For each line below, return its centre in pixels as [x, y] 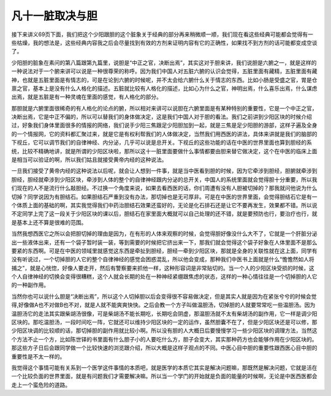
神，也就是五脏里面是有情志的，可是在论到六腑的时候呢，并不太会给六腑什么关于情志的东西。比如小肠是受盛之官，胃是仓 [164, 80]
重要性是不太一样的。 [38, 356]
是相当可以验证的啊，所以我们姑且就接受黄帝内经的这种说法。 [89, 160]
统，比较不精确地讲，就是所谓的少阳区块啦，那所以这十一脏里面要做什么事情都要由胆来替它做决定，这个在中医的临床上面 [164, 151]
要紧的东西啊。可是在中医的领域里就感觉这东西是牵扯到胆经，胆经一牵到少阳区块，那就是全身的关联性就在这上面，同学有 [164, 251]
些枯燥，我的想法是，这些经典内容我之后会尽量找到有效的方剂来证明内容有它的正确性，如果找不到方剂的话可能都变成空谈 [164, 42]
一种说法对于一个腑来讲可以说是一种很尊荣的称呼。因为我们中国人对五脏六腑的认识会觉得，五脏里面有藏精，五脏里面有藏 [164, 71]
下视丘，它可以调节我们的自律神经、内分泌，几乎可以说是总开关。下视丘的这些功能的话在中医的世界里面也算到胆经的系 [162, 143]
